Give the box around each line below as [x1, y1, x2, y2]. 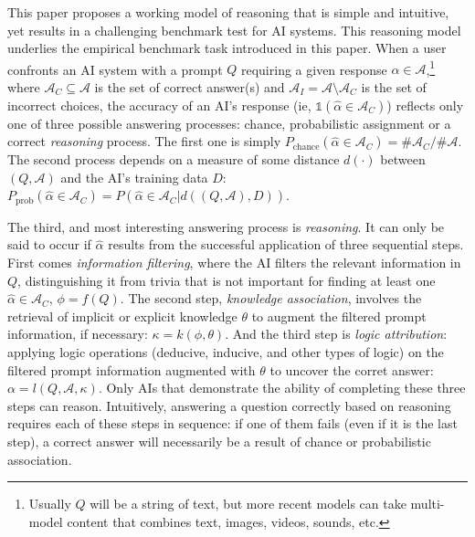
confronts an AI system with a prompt [7, 59, 223, 79]
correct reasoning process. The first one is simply [7, 132, 281, 151]
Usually [28, 494, 71, 513]
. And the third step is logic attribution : [225, 324, 448, 343]
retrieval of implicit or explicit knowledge [7, 306, 237, 325]
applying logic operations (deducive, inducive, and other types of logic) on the [7, 342, 444, 362]
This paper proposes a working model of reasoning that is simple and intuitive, [7, 3, 449, 21]
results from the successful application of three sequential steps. [108, 235, 464, 254]
